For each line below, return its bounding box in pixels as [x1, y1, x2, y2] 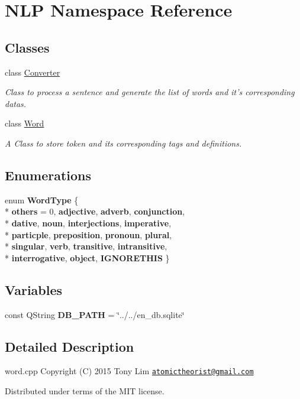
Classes [5, 38, 50, 56]
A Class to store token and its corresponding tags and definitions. [5, 137, 242, 149]
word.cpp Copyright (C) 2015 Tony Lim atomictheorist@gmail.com [5, 365, 254, 377]
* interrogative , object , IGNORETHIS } [5, 251, 170, 264]
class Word [5, 117, 44, 129]
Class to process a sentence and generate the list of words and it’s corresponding [5, 86, 295, 98]
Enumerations [5, 166, 92, 184]
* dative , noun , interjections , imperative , [5, 216, 172, 229]
